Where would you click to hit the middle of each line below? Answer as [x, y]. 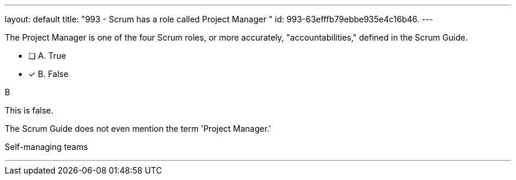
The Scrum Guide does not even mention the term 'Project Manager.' [138, 129]
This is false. [29, 110]
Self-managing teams [47, 147]
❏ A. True [47, 56]
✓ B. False [49, 74]
